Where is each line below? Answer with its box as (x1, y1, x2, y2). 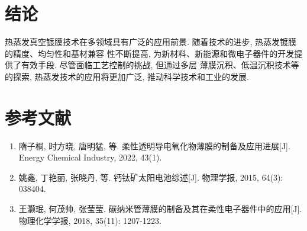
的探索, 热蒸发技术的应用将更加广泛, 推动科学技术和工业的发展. (5, 70, 249, 82)
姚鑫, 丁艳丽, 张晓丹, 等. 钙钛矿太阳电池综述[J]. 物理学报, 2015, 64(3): (18, 171, 283, 183)
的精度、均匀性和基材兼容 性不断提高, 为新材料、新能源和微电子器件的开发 (5, 47, 295, 59)
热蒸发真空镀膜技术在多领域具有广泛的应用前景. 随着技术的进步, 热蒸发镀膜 (5, 36, 297, 48)
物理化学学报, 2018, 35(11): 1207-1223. (18, 214, 161, 226)
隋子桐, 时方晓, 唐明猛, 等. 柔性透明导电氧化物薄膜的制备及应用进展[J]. (18, 139, 290, 152)
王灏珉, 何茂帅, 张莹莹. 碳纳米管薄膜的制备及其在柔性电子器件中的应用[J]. (18, 203, 302, 214)
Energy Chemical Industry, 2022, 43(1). (18, 151, 162, 163)
